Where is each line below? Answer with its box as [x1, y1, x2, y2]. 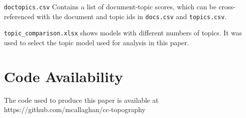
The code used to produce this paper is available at [4, 94, 159, 105]
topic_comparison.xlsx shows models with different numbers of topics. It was [4, 28, 242, 38]
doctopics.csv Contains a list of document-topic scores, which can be [4, 1, 216, 11]
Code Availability [4, 66, 123, 86]
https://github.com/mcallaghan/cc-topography [4, 104, 146, 115]
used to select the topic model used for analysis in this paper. [4, 37, 189, 47]
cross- [218, 1, 236, 11]
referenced [4, 11, 34, 21]
